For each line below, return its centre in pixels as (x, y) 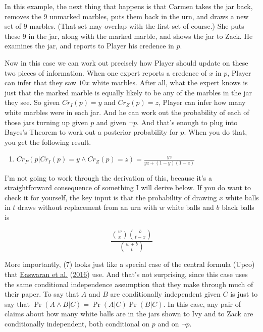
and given (111, 122)
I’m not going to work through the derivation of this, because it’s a (109, 177)
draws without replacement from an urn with (88, 207)
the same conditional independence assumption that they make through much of (129, 284)
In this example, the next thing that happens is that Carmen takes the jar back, (129, 6)
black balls (238, 207)
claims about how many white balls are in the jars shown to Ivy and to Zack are (129, 314)
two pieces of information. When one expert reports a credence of (106, 72)
